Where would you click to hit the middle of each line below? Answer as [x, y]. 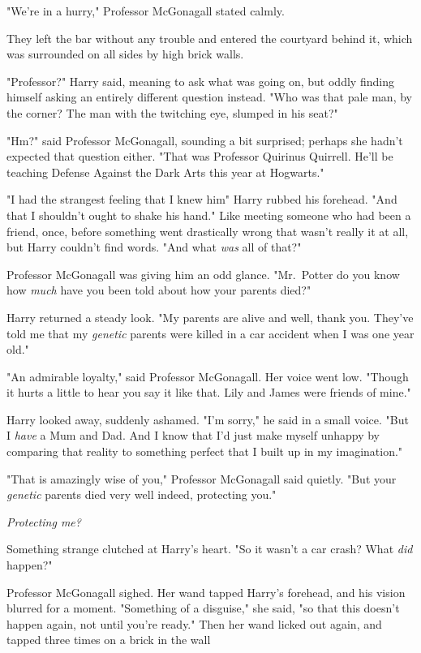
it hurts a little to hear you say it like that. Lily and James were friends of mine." [209, 392]
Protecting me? [44, 521]
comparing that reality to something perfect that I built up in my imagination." [205, 451]
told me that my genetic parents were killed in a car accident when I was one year [210, 333]
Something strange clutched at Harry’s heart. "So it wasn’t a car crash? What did [210, 549]
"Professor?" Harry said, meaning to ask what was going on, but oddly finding [200, 81]
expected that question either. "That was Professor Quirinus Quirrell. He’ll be [200, 156]
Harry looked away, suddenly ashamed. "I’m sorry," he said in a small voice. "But [208, 419]
